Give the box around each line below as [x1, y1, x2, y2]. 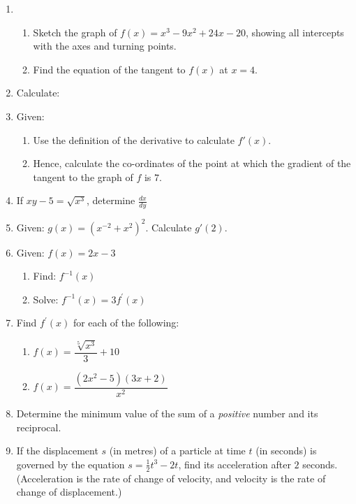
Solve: [33, 291, 59, 306]
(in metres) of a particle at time [109, 443, 246, 458]
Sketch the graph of [33, 24, 117, 39]
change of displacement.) [16, 484, 122, 499]
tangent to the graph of [33, 169, 133, 184]
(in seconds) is [255, 443, 317, 458]
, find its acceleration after [178, 456, 291, 471]
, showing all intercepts [245, 24, 344, 39]
